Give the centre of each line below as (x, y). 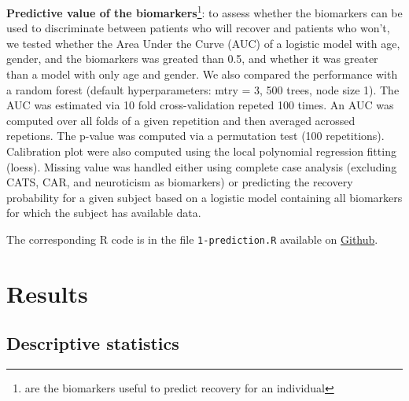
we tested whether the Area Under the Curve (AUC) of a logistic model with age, (203, 43)
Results (47, 293)
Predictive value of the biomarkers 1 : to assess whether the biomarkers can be (204, 11)
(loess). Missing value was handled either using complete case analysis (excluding (202, 166)
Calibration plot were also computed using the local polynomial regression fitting (201, 151)
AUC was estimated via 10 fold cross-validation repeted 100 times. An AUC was (200, 105)
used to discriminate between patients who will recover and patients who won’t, (198, 28)
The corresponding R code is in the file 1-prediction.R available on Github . (192, 239)
